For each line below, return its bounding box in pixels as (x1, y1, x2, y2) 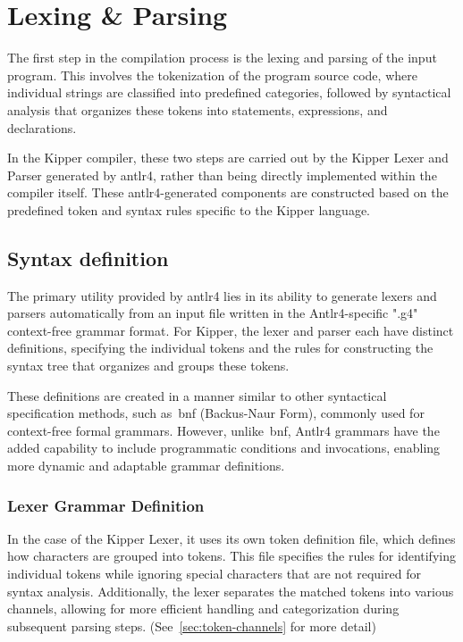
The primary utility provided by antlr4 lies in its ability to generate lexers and (7, 286, 437, 304)
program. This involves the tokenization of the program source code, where (7, 65, 417, 84)
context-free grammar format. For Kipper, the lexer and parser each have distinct (7, 321, 454, 339)
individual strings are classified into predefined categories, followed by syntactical (7, 83, 451, 102)
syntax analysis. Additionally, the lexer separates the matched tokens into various (7, 581, 454, 600)
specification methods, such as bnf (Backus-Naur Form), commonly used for (7, 404, 425, 422)
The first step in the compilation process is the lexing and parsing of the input (7, 48, 437, 67)
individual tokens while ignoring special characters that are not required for (7, 564, 421, 583)
